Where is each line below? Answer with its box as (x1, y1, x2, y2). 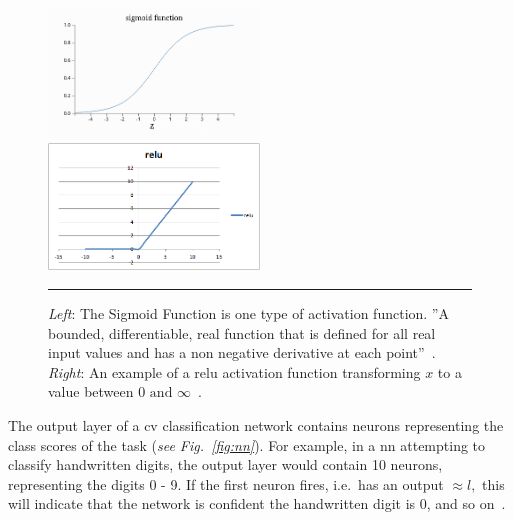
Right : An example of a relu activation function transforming (48, 361, 421, 382)
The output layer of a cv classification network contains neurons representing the (8, 414, 504, 435)
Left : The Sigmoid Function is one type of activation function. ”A (48, 303, 449, 324)
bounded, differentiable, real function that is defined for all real (48, 322, 436, 343)
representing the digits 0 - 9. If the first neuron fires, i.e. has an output (8, 473, 444, 494)
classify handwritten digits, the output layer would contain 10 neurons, (8, 454, 443, 475)
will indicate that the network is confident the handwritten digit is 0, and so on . (8, 493, 506, 514)
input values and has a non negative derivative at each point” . (48, 342, 436, 363)
